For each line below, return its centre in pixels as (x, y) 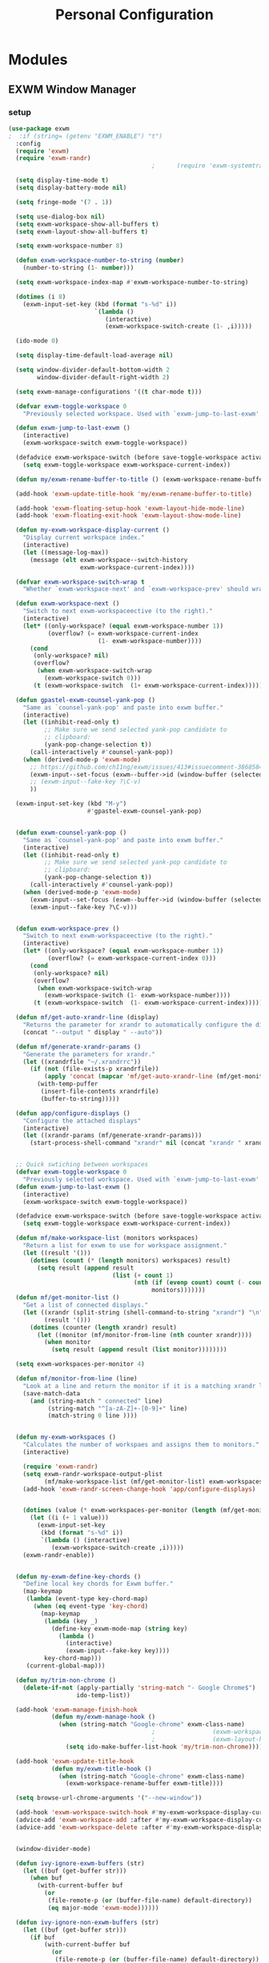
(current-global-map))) (66, 1666)
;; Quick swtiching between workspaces (82, 1165)
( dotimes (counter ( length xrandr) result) (103, 1327)
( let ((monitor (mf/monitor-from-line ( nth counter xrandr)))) (145, 1335)
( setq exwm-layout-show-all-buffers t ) (82, 231)
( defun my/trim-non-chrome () (66, 1680)
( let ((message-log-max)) (66, 552)
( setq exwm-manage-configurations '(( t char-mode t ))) (109, 391)
